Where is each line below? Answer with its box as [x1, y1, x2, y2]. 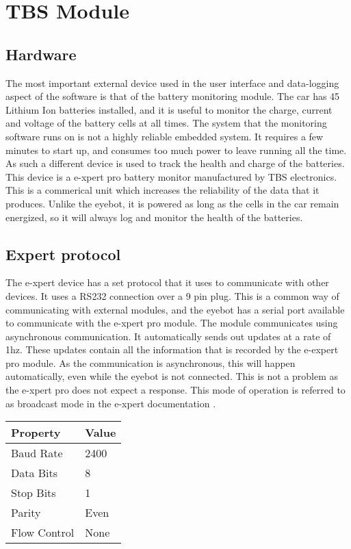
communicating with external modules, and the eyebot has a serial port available [5, 302, 345, 316]
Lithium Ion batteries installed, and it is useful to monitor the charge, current [5, 102, 333, 116]
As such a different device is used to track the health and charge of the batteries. [5, 156, 345, 170]
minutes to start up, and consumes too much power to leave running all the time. [5, 142, 347, 157]
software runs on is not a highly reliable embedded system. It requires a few [5, 129, 324, 143]
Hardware [5, 43, 77, 64]
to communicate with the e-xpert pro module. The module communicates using [5, 316, 338, 330]
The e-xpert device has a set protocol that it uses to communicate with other [5, 275, 329, 290]
